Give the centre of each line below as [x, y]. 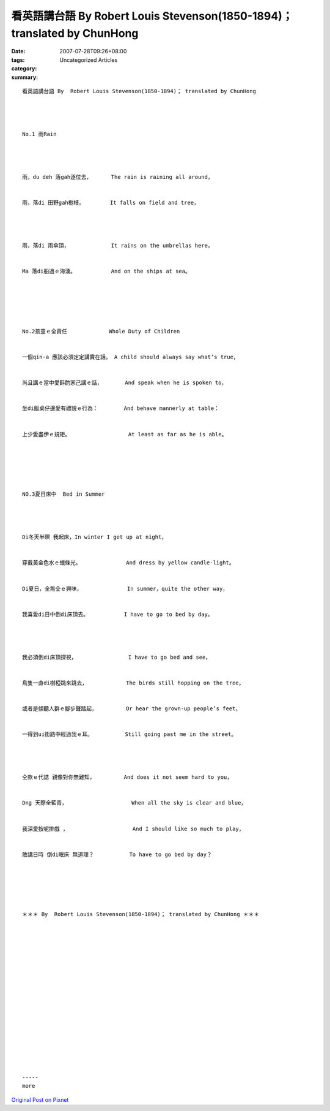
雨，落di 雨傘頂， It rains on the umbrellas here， [118, 245]
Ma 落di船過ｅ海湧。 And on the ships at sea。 [106, 271]
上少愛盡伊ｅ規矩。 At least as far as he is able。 [125, 434]
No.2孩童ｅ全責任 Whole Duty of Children [101, 331]
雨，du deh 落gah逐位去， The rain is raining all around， [118, 177]
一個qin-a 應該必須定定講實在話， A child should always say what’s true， [130, 357]
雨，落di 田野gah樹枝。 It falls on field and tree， [111, 203]
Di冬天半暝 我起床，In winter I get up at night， [95, 537]
